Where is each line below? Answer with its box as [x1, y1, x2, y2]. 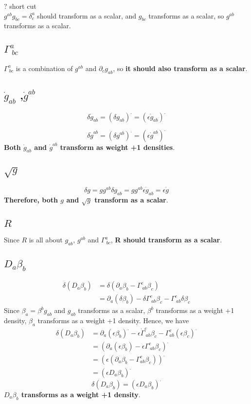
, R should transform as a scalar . [110, 235, 222, 245]
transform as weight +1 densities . [60, 142, 175, 152]
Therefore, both [4, 194, 58, 204]
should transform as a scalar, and [37, 10, 137, 20]
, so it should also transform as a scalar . [113, 63, 248, 73]
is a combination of [16, 63, 73, 73]
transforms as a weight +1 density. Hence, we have [37, 315, 189, 326]
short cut [9, 1, 36, 11]
